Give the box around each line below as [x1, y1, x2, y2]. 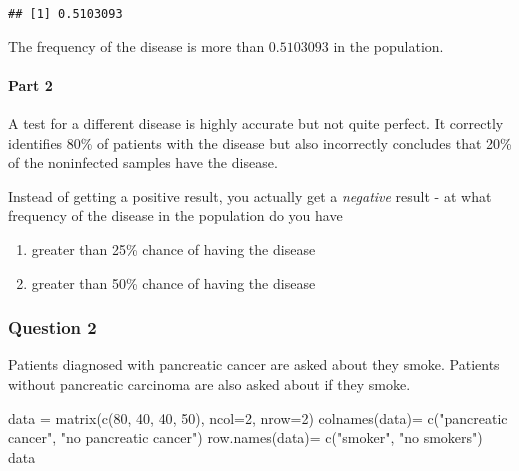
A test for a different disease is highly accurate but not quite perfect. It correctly [8, 113, 504, 134]
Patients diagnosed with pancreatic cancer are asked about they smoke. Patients [8, 354, 500, 375]
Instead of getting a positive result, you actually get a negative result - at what [8, 185, 492, 206]
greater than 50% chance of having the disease [31, 272, 316, 293]
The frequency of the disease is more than [8, 35, 265, 56]
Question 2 [8, 315, 97, 340]
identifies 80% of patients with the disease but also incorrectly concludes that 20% [8, 132, 512, 153]
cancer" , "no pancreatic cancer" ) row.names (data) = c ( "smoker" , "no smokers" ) [8, 427, 483, 448]
